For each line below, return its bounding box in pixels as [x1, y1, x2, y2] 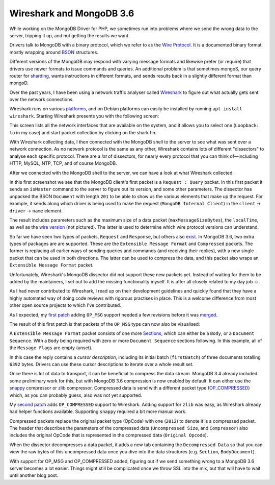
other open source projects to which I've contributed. [9, 302, 122, 308]
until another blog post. [9, 472, 59, 478]
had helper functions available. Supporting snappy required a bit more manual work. [9, 408, 187, 415]
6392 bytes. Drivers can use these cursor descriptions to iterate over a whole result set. [9, 361, 194, 367]
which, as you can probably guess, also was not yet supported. [9, 392, 143, 398]
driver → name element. [9, 207, 63, 214]
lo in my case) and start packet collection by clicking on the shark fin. [9, 129, 157, 135]
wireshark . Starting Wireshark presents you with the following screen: [9, 113, 159, 119]
